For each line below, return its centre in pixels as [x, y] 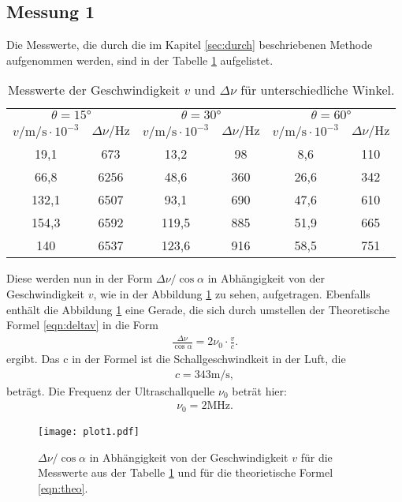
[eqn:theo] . [63, 487]
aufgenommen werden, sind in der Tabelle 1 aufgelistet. [140, 60]
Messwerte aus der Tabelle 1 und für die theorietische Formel [186, 472]
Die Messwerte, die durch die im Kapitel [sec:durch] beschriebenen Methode [190, 45]
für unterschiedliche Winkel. [318, 90]
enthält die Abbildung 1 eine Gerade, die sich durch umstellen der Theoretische [198, 309]
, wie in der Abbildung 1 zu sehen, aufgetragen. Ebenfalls [232, 293]
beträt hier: [259, 390]
